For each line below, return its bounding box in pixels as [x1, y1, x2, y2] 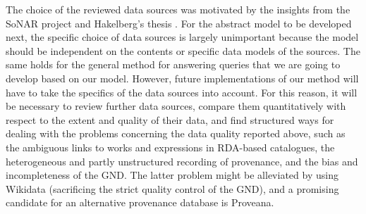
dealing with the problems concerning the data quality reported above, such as [6, 126, 346, 141]
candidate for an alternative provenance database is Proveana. [6, 195, 274, 210]
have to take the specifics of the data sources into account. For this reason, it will [6, 84, 358, 99]
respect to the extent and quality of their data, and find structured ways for [6, 112, 334, 127]
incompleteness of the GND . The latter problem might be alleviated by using [6, 168, 338, 182]
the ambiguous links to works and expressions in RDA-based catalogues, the [6, 139, 335, 154]
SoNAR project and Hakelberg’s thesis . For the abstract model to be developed [6, 15, 352, 30]
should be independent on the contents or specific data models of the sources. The [6, 43, 360, 58]
